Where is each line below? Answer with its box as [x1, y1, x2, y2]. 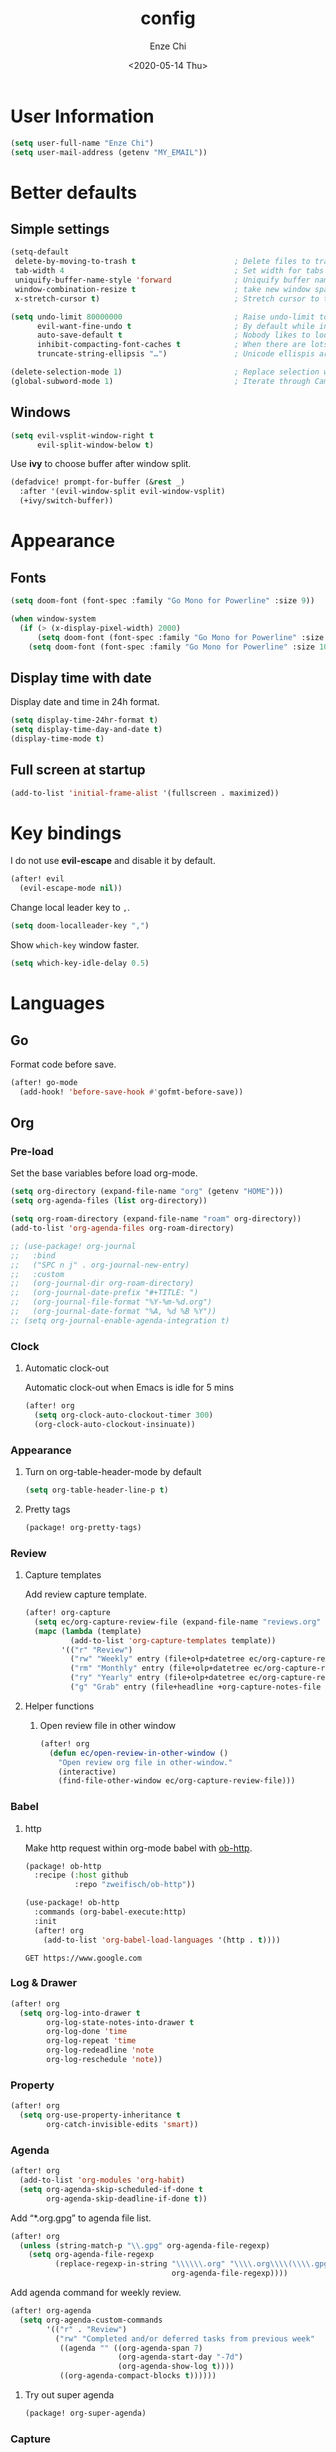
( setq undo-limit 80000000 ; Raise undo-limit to [10, 312, 329, 322]
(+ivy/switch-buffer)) [19, 496, 114, 506]
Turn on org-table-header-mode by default [24, 1465, 202, 1477]
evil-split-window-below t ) [36, 440, 155, 450]
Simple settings [10, 221, 110, 238]
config [140, 7, 196, 30]
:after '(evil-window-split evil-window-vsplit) [19, 487, 226, 497]
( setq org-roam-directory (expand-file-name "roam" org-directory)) [10, 1214, 302, 1224]
